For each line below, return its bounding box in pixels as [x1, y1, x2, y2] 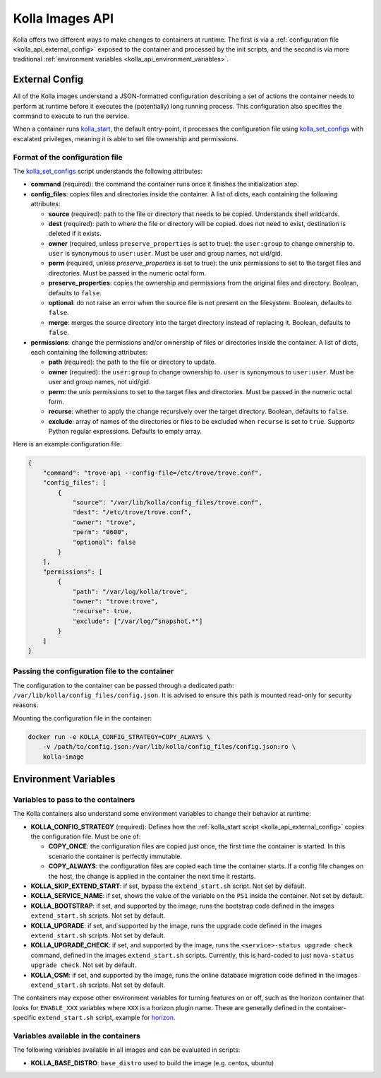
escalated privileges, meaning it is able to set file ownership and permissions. [13, 134, 239, 143]
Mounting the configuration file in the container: [13, 713, 152, 722]
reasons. [13, 701, 39, 709]
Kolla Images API [13, 11, 114, 26]
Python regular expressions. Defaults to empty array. [48, 427, 202, 436]
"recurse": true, [72, 608, 133, 615]
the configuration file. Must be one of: [30, 832, 141, 841]
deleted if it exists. [48, 230, 102, 238]
